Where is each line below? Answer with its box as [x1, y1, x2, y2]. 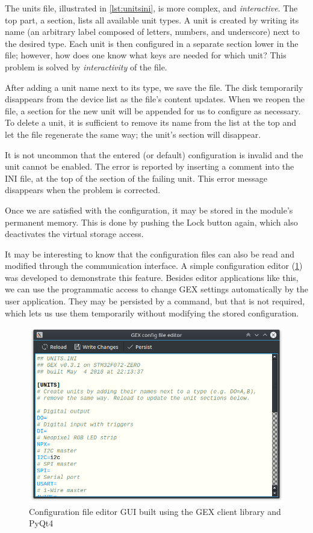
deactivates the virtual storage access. [5, 227, 144, 240]
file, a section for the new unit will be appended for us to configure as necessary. [5, 104, 301, 117]
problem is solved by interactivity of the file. [5, 60, 167, 73]
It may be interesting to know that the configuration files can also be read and [5, 247, 295, 260]
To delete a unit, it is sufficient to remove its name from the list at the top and [5, 116, 297, 129]
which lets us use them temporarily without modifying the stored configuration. [5, 306, 299, 319]
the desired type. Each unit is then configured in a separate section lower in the [5, 37, 299, 49]
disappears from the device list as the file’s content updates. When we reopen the [5, 93, 305, 105]
